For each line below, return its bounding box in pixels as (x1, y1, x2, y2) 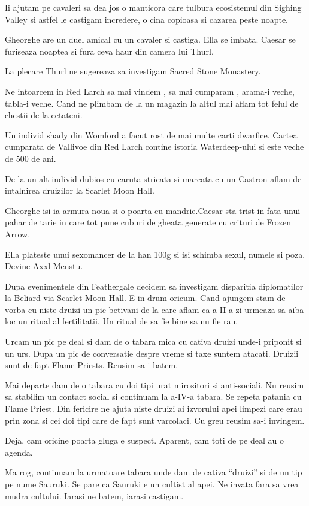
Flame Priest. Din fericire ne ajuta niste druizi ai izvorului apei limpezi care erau (5, 402, 302, 415)
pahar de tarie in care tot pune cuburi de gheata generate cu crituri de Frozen (5, 216, 292, 228)
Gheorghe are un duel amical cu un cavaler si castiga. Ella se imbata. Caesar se (5, 33, 296, 46)
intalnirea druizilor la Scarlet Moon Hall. (5, 184, 154, 197)
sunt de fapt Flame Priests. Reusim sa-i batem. (5, 359, 178, 371)
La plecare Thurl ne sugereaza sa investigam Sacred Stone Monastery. (5, 65, 261, 77)
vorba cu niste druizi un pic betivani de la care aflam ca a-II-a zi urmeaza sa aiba (5, 303, 304, 315)
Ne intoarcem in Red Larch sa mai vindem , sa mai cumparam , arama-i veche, (5, 85, 295, 97)
